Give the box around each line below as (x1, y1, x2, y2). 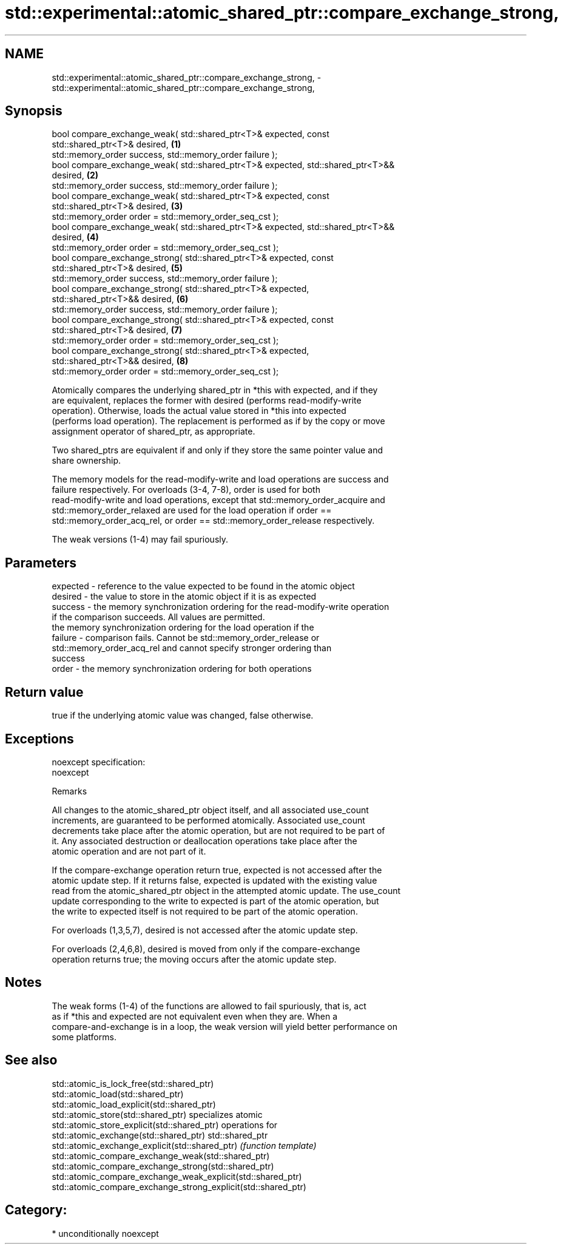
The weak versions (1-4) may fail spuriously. (52, 534, 229, 545)
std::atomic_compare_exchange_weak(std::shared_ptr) (52, 1150, 270, 1161)
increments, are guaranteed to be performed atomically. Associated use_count (52, 814, 365, 825)
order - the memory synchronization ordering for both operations (52, 663, 312, 674)
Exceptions (5, 731, 74, 746)
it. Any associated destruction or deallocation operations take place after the (52, 835, 357, 846)
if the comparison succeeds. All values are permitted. (52, 612, 265, 623)
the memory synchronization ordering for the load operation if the (52, 622, 314, 633)
